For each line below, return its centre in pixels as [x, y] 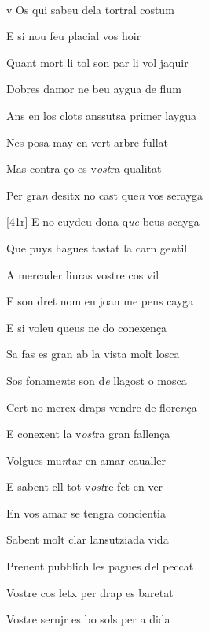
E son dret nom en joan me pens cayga [100, 301]
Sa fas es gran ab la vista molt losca [93, 354]
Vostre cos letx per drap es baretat [90, 592]
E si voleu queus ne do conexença [87, 327]
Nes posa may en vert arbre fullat [87, 142]
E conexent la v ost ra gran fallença [88, 434]
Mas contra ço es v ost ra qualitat [84, 168]
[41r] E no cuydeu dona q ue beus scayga [103, 221]
